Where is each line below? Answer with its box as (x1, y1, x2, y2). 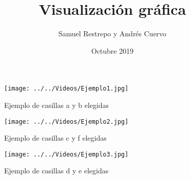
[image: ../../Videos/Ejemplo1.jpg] (4, 85, 129, 93)
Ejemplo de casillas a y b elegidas (4, 99, 109, 110)
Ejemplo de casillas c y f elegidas (4, 132, 107, 143)
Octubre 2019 (91, 45, 134, 56)
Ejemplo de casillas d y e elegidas (4, 165, 109, 176)
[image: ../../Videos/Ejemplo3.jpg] (4, 150, 129, 158)
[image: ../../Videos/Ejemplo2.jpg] (4, 118, 129, 125)
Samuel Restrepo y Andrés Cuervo (58, 28, 167, 39)
